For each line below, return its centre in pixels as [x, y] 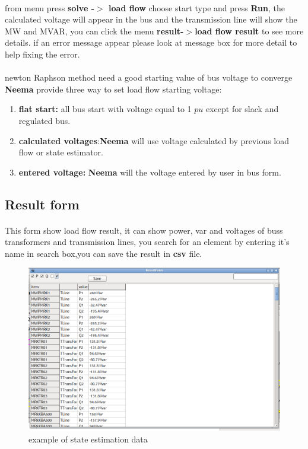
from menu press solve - [50, 7]
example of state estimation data [88, 439]
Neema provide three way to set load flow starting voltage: [113, 89]
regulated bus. [45, 120]
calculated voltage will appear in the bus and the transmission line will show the [151, 19]
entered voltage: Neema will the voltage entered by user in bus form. [150, 172]
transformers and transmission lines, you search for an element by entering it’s [147, 242]
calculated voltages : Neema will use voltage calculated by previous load [154, 140]
